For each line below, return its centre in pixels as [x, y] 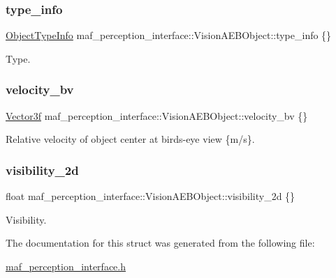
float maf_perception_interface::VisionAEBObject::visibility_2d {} [151, 196]
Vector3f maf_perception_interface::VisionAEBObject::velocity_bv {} [157, 115]
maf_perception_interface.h [66, 266]
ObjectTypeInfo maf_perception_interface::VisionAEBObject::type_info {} [169, 35]
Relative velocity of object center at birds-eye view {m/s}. [130, 139]
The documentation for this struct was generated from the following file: [160, 243]
